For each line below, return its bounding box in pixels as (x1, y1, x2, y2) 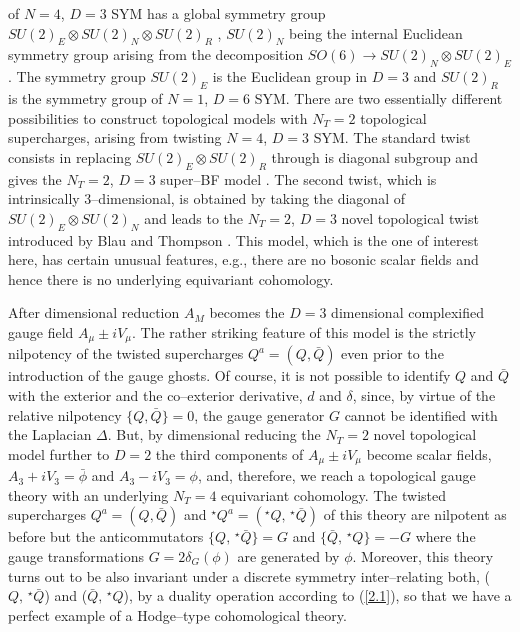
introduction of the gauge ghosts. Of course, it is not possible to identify (8, 365, 451, 386)
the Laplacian (8, 424, 92, 445)
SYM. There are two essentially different (254, 87, 503, 108)
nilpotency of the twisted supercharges (8, 343, 244, 364)
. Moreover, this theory (352, 545, 494, 566)
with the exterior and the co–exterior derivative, (8, 384, 303, 405)
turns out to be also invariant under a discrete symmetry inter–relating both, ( (8, 565, 491, 586)
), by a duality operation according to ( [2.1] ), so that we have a (123, 585, 512, 606)
